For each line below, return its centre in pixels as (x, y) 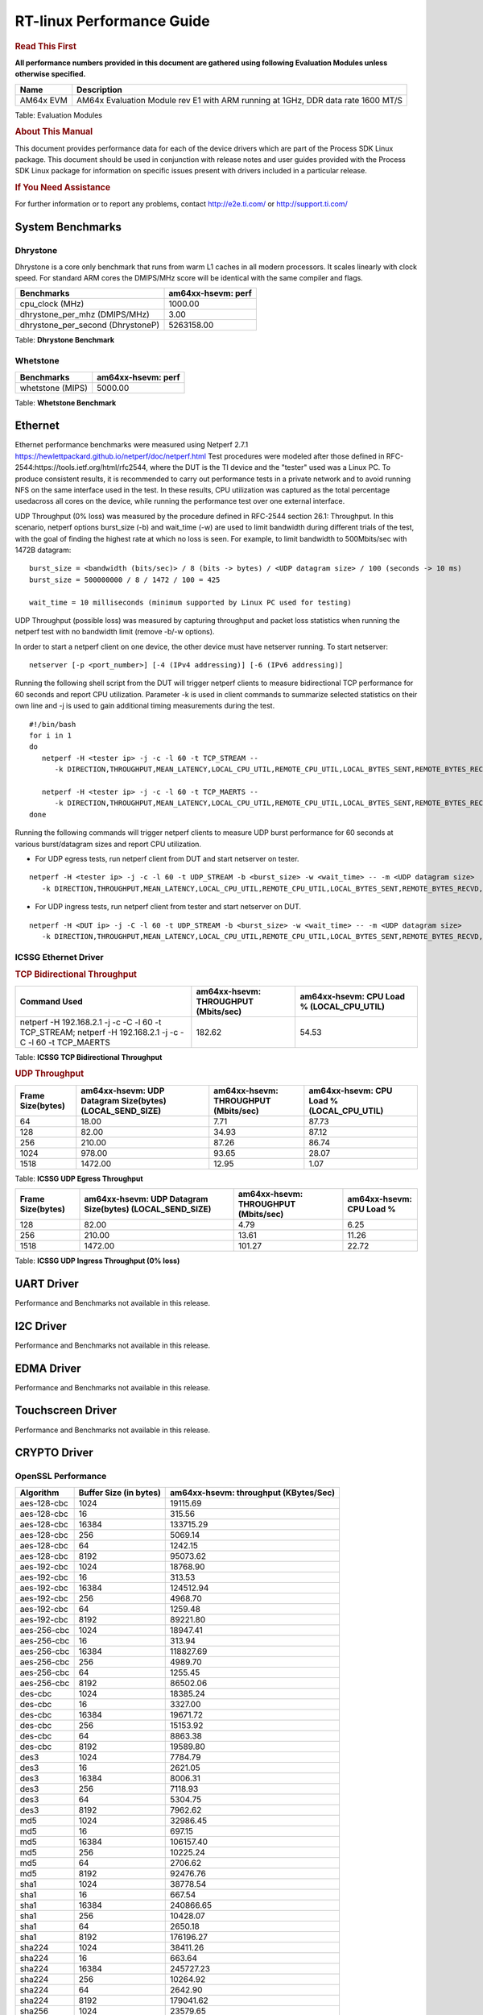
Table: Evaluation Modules (58, 115)
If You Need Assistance (63, 188)
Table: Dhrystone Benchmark (65, 340)
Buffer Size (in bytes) (120, 1493)
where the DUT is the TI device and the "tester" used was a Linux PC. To (270, 467)
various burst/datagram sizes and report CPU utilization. (108, 844)
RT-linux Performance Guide (112, 21)
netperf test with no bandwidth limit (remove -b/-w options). (115, 632)
